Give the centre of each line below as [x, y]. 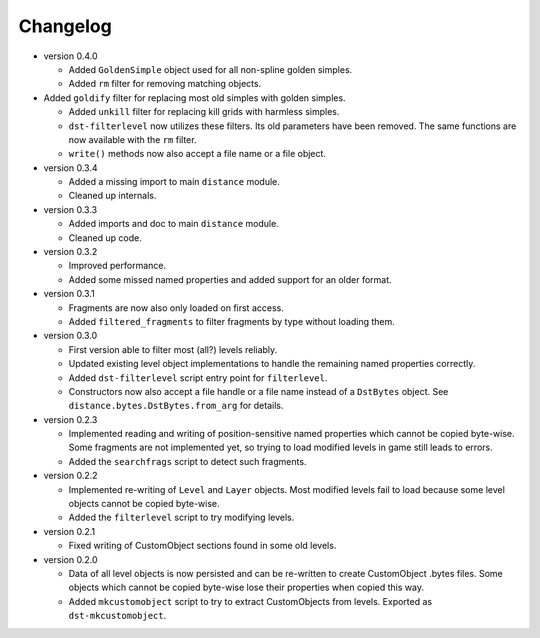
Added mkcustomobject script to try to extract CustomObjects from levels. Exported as [250, 601]
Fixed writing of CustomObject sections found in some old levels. [202, 546]
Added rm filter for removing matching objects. [165, 84]
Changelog [65, 26]
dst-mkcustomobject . [117, 616]
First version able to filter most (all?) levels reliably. [173, 349]
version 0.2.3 [70, 419]
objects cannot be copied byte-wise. [144, 504]
